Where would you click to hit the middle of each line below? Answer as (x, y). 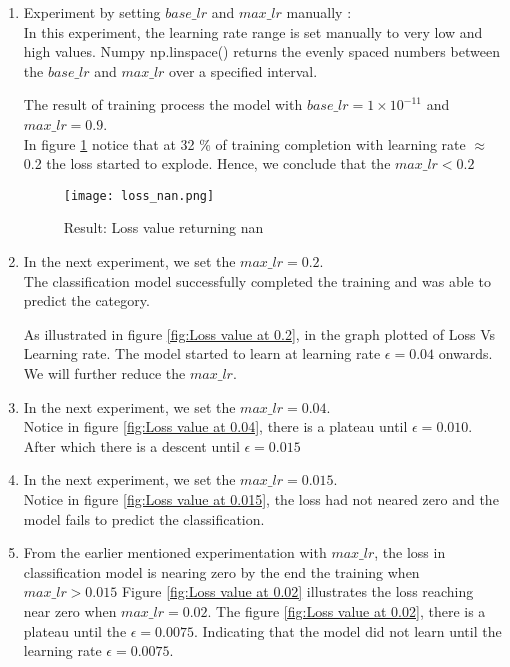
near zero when (70, 610)
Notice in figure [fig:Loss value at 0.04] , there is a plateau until (215, 426)
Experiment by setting (92, 12)
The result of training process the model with (163, 104)
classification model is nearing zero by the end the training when (221, 571)
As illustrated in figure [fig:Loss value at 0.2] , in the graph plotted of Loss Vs (259, 333)
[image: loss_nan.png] (139, 195)
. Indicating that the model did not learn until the (348, 630)
